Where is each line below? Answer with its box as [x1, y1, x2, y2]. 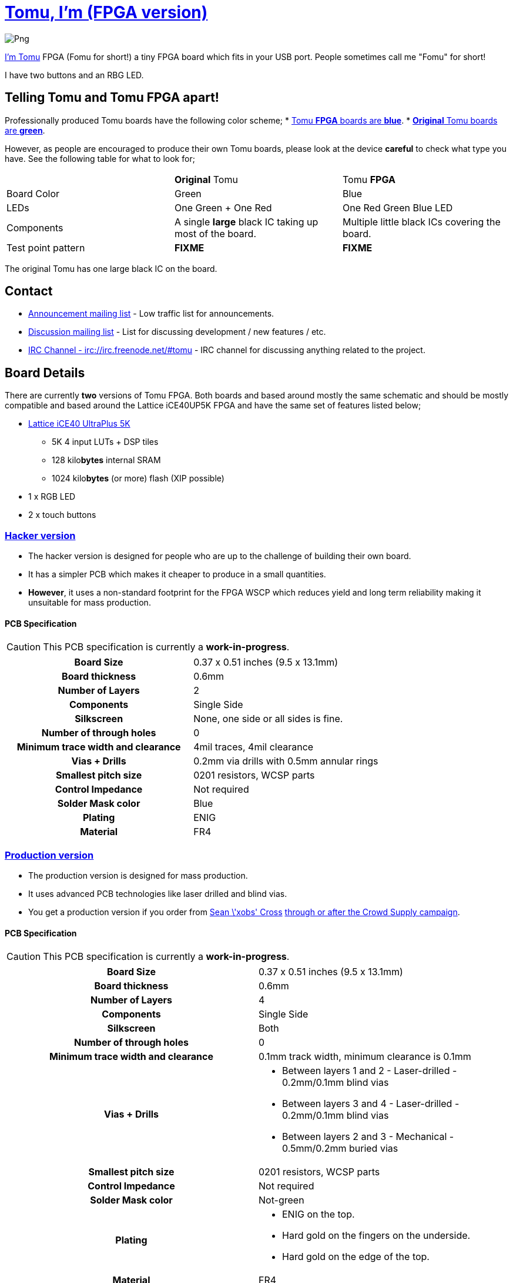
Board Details [5, 365, 85, 380]
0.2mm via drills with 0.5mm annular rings [193, 755, 378, 767]
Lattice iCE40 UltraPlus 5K [28, 418, 130, 429]
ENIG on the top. [282, 1208, 355, 1221]
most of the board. [174, 227, 257, 240]
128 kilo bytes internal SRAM [52, 455, 161, 466]
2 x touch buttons [28, 510, 96, 520]
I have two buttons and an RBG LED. [5, 69, 144, 80]
